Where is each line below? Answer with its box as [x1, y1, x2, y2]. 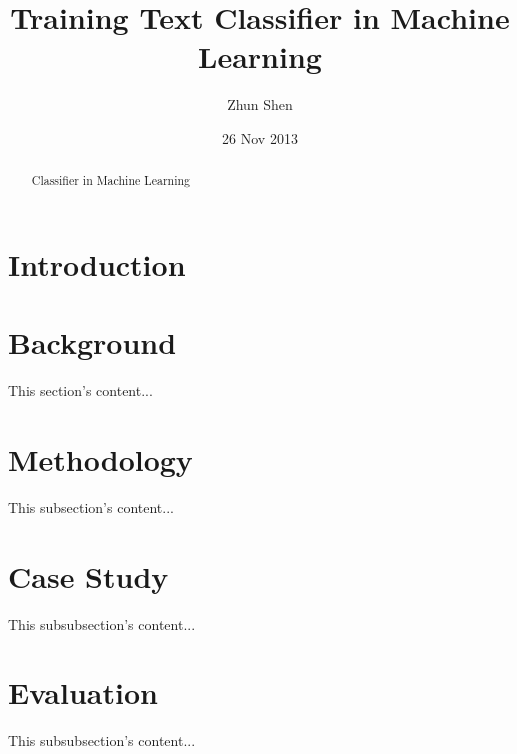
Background [8, 322, 177, 363]
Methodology [8, 439, 193, 480]
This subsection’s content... [8, 496, 174, 517]
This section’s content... [8, 380, 153, 401]
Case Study [8, 555, 169, 596]
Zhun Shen [227, 94, 293, 115]
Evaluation [8, 672, 158, 713]
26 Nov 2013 [222, 127, 298, 148]
